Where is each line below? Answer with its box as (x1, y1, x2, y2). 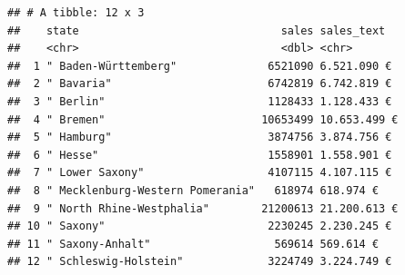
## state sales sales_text (7, 24, 386, 37)
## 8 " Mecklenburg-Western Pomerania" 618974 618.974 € (7, 183, 380, 197)
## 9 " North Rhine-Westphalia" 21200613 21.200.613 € (7, 201, 399, 215)
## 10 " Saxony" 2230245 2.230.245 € (7, 220, 392, 233)
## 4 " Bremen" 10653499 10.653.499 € (7, 113, 399, 126)
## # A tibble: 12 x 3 (7, 6, 145, 19)
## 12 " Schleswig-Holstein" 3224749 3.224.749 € (7, 255, 392, 269)
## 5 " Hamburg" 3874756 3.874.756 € (7, 131, 392, 144)
